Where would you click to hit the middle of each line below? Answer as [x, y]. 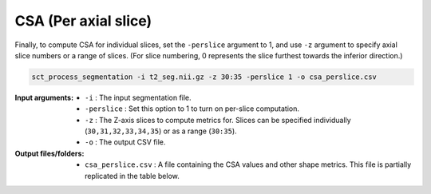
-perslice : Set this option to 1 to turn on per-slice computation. [192, 109]
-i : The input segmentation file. [138, 97]
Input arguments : [44, 97]
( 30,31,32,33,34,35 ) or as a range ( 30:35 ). [161, 131]
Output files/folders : [49, 153]
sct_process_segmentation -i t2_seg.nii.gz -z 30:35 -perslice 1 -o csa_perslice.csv [204, 77]
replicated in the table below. [132, 176]
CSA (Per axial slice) [83, 21]
